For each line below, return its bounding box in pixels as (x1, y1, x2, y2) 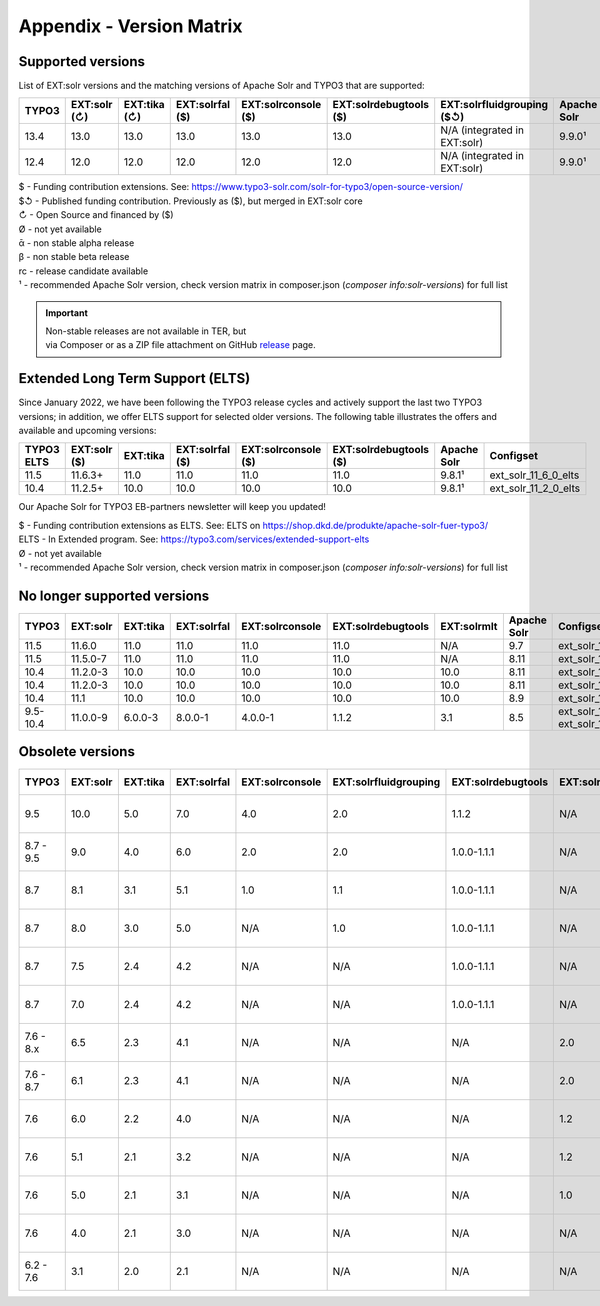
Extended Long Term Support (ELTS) (18, 370, 251, 387)
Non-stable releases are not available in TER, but (45, 325, 247, 337)
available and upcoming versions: (18, 425, 157, 437)
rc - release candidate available (18, 265, 149, 277)
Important (45, 306, 89, 319)
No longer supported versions (18, 587, 210, 604)
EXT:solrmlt (440, 619, 498, 633)
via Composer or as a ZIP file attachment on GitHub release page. (45, 339, 317, 351)
